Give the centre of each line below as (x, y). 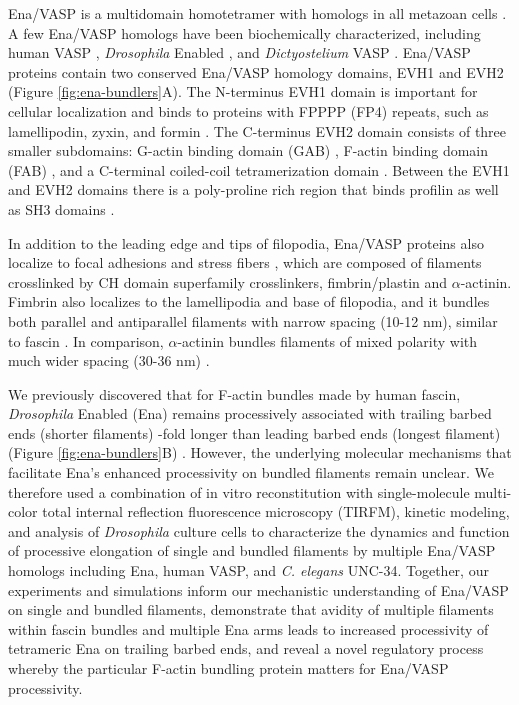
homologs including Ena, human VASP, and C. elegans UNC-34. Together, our (248, 570)
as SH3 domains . (61, 208)
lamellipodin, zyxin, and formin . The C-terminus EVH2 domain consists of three (257, 130)
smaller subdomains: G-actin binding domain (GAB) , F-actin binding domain (248, 150)
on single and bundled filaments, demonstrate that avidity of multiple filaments (251, 609)
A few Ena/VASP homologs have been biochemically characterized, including (244, 32)
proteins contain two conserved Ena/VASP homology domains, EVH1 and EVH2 (256, 71)
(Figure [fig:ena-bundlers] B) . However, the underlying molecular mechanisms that (260, 452)
